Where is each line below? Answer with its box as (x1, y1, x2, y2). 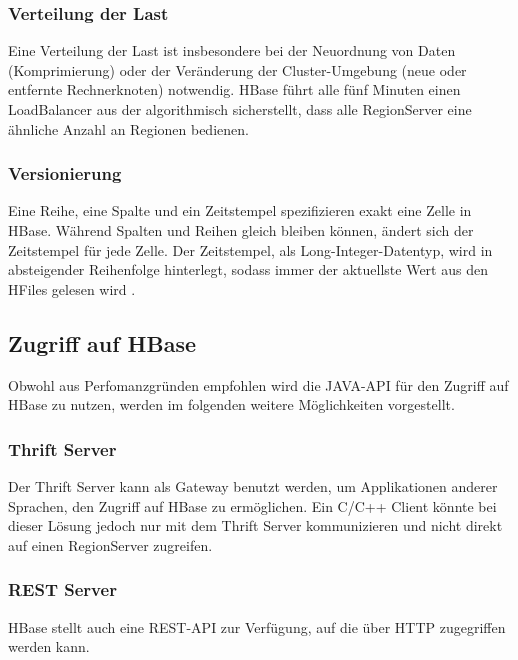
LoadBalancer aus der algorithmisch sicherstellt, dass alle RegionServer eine (8, 99, 472, 119)
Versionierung (8, 161, 122, 186)
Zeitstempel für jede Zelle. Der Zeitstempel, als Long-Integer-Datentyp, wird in (8, 239, 493, 260)
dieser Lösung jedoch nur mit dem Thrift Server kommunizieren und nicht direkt (8, 515, 503, 536)
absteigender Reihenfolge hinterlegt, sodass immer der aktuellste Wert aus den (8, 259, 488, 280)
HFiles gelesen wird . (8, 278, 136, 299)
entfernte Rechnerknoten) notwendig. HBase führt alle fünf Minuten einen (8, 79, 461, 100)
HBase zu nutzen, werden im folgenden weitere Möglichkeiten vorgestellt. (8, 394, 455, 415)
